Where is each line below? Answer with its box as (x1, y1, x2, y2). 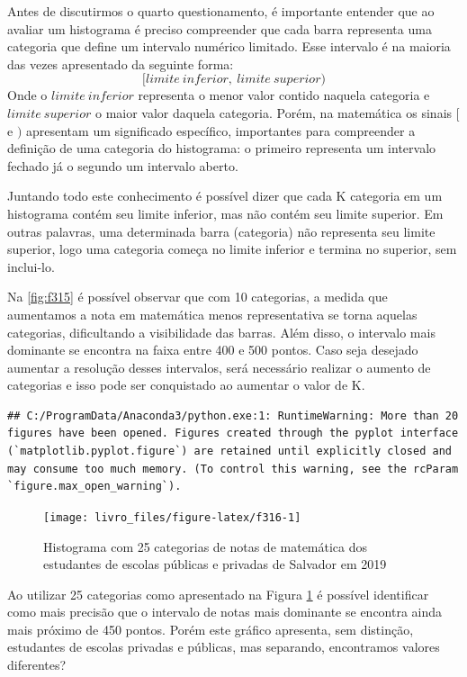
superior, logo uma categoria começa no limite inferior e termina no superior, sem (7, 239, 457, 258)
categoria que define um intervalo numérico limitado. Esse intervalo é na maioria (7, 37, 451, 56)
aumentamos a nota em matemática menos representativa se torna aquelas (7, 304, 418, 323)
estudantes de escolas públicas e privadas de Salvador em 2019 (43, 555, 387, 573)
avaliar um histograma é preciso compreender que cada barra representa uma (7, 19, 432, 38)
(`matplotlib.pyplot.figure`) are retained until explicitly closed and (7, 445, 452, 458)
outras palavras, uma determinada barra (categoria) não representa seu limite (7, 221, 436, 240)
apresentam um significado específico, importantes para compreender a (26, 121, 416, 140)
